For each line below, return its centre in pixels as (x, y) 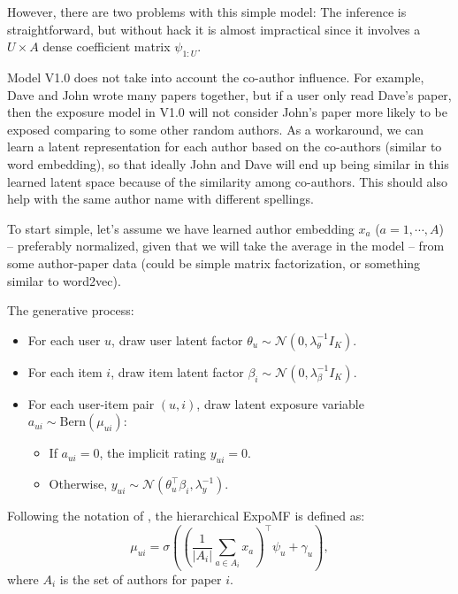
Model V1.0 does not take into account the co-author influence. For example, (216, 77)
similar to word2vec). (64, 280)
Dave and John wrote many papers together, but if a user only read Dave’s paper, (229, 94)
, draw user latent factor (177, 339)
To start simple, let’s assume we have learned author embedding (181, 228)
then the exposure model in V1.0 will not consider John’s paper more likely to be (227, 112)
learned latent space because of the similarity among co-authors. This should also (228, 181)
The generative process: (71, 310)
